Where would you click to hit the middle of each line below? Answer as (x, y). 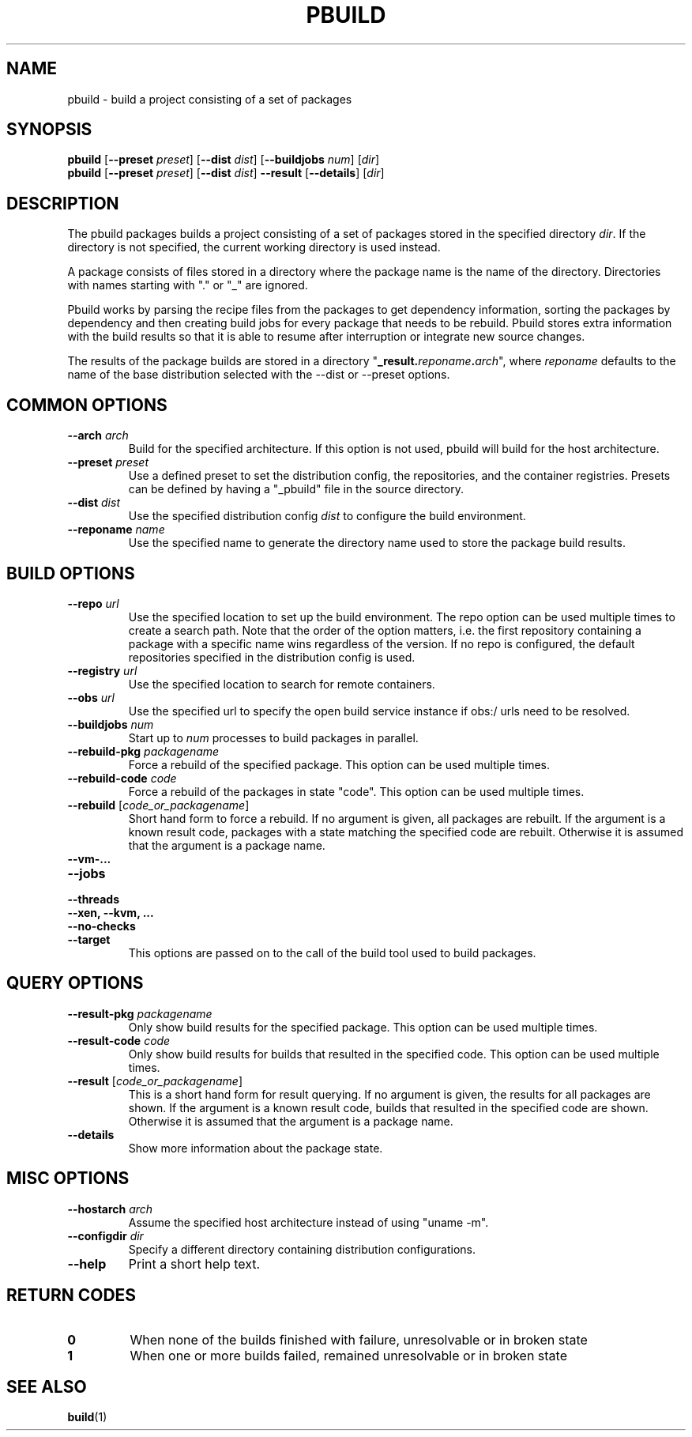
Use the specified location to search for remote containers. (282, 684)
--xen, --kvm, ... (111, 912)
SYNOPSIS (49, 130)
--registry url (102, 670)
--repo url (93, 603)
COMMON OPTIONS (87, 405)
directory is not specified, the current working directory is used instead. (254, 247)
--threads (93, 899)
